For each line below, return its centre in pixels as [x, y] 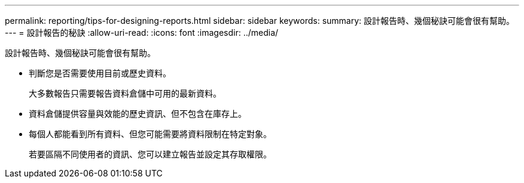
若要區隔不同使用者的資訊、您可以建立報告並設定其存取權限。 [150, 154]
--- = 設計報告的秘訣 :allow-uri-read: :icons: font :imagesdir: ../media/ [142, 32]
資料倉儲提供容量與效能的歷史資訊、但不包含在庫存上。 [138, 114]
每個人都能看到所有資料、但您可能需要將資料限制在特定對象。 [150, 134]
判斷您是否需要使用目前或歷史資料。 [100, 73]
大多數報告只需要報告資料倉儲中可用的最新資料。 [125, 93]
